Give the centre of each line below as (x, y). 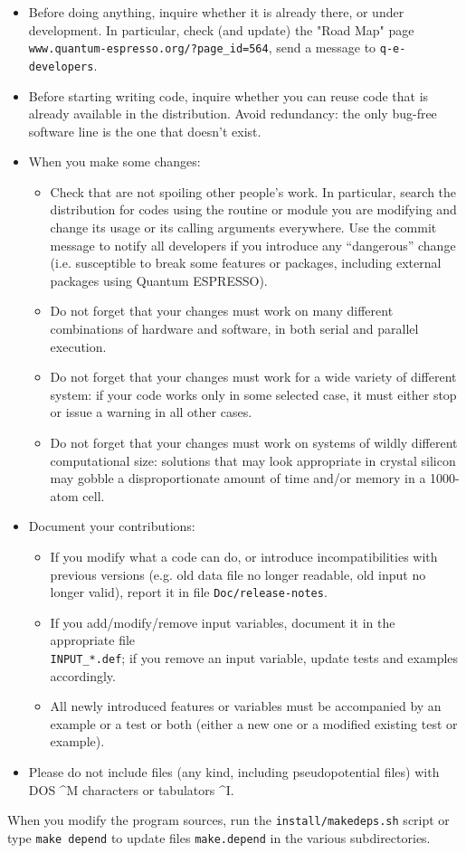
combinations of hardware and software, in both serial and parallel (234, 329)
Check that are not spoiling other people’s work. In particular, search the (253, 191)
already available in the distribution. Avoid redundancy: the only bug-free (233, 114)
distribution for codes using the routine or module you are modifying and (253, 209)
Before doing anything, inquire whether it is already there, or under (216, 12)
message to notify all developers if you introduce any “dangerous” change (253, 245)
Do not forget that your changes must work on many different (222, 311)
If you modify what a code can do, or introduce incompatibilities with (244, 556)
